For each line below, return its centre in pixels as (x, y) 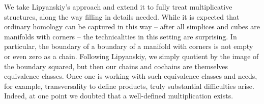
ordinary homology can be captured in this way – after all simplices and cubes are (132, 27)
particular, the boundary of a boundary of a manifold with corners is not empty (129, 46)
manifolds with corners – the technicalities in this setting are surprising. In (121, 36)
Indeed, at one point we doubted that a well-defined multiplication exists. (119, 96)
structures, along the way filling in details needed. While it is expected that (122, 16)
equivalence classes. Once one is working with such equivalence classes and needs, (131, 76)
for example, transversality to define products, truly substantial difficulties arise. (129, 86)
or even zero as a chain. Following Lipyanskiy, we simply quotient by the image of (131, 56)
